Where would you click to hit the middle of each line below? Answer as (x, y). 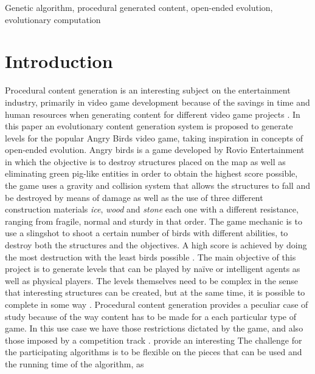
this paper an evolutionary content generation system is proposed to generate (149, 126)
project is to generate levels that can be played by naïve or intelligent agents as (153, 269)
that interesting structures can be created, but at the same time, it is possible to (155, 292)
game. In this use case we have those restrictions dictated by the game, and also (154, 328)
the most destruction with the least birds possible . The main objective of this (151, 257)
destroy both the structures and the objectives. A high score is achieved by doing (156, 245)
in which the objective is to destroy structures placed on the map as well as (145, 161)
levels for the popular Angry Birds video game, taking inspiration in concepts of (154, 138)
